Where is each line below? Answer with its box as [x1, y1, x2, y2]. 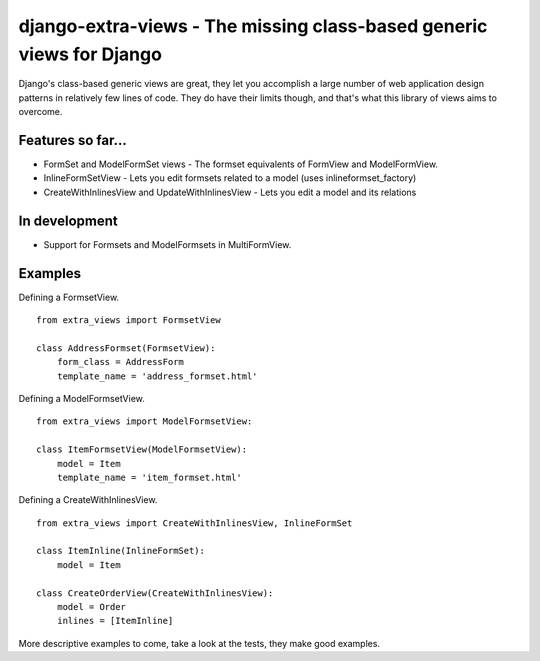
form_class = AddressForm [56, 356, 185, 368]
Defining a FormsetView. [18, 291, 120, 303]
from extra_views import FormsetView [36, 315, 222, 326]
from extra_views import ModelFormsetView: [36, 416, 253, 427]
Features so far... [18, 131, 127, 149]
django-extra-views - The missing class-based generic [18, 15, 488, 37]
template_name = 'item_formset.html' [56, 471, 242, 483]
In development [18, 212, 119, 229]
